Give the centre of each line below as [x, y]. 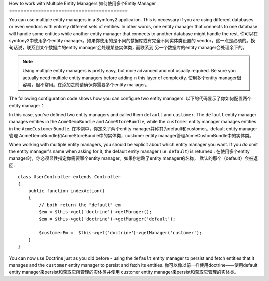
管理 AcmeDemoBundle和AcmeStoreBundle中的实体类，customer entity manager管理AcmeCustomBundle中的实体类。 [132, 136]
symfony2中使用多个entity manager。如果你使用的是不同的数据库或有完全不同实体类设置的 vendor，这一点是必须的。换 [132, 40]
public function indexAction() [67, 191]
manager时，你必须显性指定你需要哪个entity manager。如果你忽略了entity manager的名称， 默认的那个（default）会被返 [133, 158]
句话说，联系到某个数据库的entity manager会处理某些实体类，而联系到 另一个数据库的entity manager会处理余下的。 [128, 48]
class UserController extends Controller [69, 177]
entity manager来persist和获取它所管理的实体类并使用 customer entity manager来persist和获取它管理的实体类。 [124, 272]
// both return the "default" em [80, 205]
